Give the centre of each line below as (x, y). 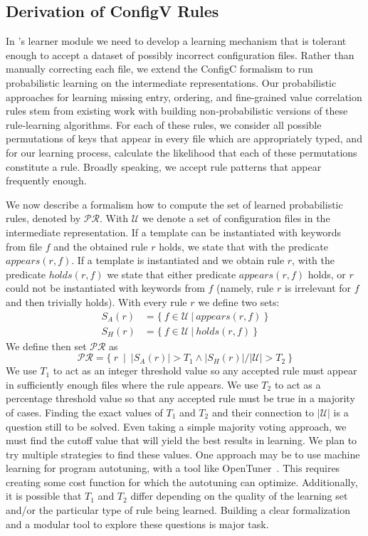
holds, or (327, 274)
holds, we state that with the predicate (243, 246)
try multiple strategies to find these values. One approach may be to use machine (183, 454)
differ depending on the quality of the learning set (239, 496)
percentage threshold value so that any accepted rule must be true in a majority (180, 398)
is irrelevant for (318, 288)
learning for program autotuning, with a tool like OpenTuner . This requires (173, 468)
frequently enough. (46, 180)
